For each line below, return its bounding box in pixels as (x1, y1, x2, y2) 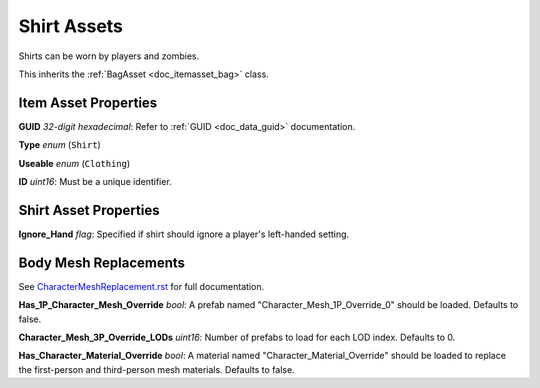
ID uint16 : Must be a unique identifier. (18, 176, 172, 188)
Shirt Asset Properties (18, 201, 160, 219)
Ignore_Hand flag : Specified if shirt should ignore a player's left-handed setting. (18, 228, 350, 240)
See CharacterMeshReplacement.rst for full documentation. (18, 280, 265, 292)
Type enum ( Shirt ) (18, 139, 102, 151)
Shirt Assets (18, 15, 124, 37)
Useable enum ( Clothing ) (18, 157, 131, 169)
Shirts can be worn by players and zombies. (18, 50, 200, 62)
